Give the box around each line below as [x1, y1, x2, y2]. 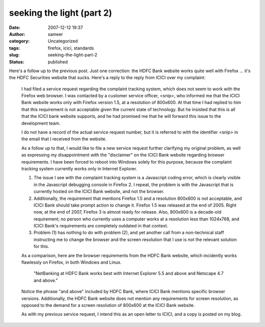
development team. [21, 120, 61, 126]
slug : [9, 52, 20, 58]
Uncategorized [48, 38, 78, 44]
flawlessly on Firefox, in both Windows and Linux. [21, 259, 122, 265]
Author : [9, 31, 26, 37]
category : [9, 38, 30, 44]
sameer [48, 31, 63, 37]
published [48, 59, 68, 65]
